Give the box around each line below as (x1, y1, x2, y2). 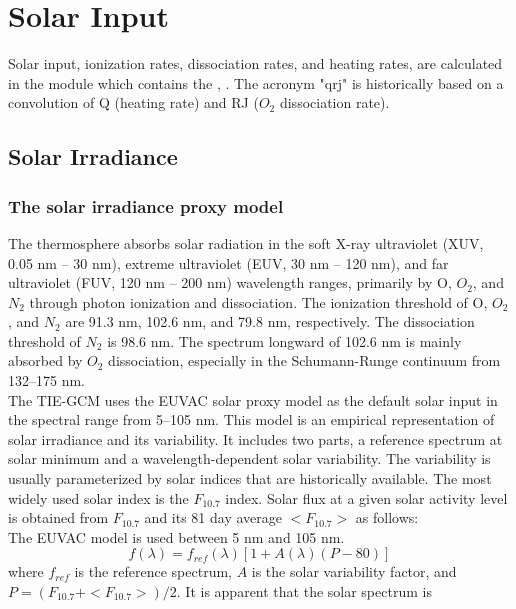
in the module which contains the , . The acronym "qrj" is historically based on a (8, 72, 504, 93)
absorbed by (8, 350, 83, 371)
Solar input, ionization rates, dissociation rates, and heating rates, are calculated (8, 53, 503, 74)
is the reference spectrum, (74, 561, 232, 582)
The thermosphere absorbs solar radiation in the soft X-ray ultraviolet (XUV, (8, 232, 484, 253)
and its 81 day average (144, 507, 282, 528)
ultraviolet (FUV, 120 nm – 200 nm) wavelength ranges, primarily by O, (8, 272, 452, 293)
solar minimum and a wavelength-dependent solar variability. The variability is (8, 448, 491, 469)
